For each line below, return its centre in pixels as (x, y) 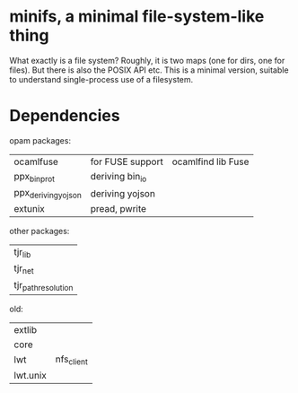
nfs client (71, 360)
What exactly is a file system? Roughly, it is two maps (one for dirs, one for (147, 60)
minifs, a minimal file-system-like (137, 17)
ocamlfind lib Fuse (210, 162)
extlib (26, 329)
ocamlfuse (36, 162)
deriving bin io (118, 177)
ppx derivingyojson (48, 194)
